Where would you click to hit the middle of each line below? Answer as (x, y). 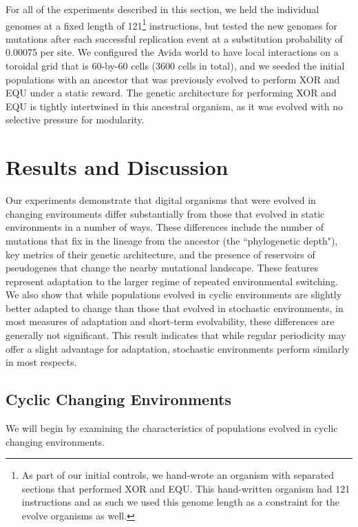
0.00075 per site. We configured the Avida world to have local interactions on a (172, 52)
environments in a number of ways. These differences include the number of (165, 227)
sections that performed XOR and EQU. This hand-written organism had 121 (186, 488)
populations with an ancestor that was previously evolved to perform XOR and (173, 79)
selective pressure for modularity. (75, 120)
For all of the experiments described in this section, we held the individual (162, 9)
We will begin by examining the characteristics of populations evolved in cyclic (172, 428)
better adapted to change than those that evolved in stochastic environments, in (175, 308)
